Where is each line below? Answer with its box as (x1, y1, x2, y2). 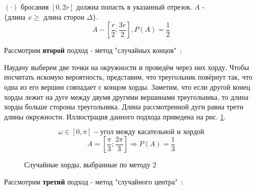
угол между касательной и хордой (100, 129, 204, 136)
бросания (21, 2, 49, 12)
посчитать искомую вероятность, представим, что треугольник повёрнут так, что (4, 72, 252, 82)
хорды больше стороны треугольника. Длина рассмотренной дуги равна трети (4, 101, 243, 112)
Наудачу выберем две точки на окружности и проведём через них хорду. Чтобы (4, 61, 249, 72)
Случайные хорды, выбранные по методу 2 (24, 159, 157, 170)
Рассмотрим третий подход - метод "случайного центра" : (4, 176, 183, 186)
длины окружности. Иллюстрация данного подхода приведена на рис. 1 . (4, 111, 226, 121)
